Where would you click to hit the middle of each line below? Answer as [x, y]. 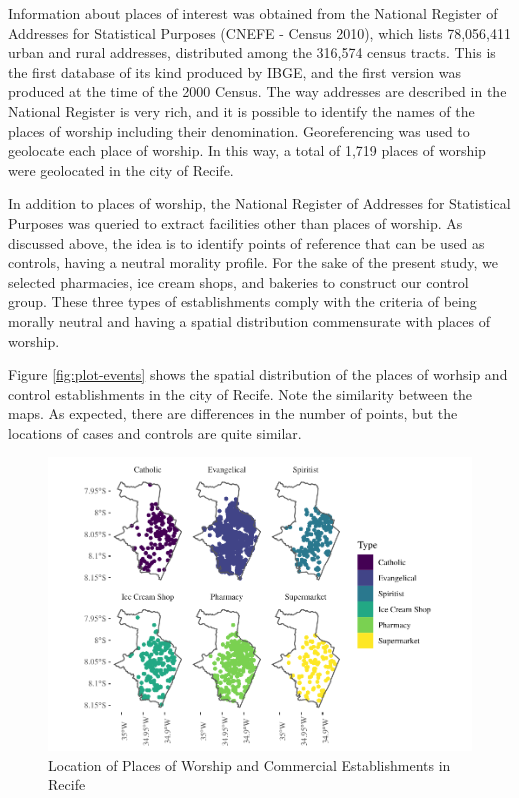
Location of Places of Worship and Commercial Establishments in [249, 764]
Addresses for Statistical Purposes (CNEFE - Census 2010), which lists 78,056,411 [259, 32]
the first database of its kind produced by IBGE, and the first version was [235, 71]
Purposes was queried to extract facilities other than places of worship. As [235, 222]
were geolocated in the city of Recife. [121, 169]
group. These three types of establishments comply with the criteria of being [242, 301]
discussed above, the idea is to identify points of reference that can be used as [246, 242]
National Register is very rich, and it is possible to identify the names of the [241, 110]
